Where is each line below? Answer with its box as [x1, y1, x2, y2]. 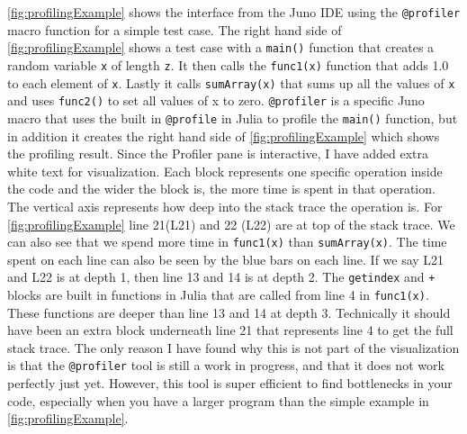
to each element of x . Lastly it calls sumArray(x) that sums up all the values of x [7, 73, 455, 92]
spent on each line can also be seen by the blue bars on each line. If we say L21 [7, 249, 445, 268]
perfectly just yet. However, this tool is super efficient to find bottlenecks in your [7, 374, 453, 393]
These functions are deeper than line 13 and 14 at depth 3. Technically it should [7, 303, 451, 321]
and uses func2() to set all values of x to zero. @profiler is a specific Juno [7, 91, 425, 110]
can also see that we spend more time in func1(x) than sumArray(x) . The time [7, 232, 447, 251]
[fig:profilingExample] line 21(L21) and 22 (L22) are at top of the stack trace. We [7, 214, 455, 233]
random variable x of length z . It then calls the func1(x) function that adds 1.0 [7, 55, 449, 74]
